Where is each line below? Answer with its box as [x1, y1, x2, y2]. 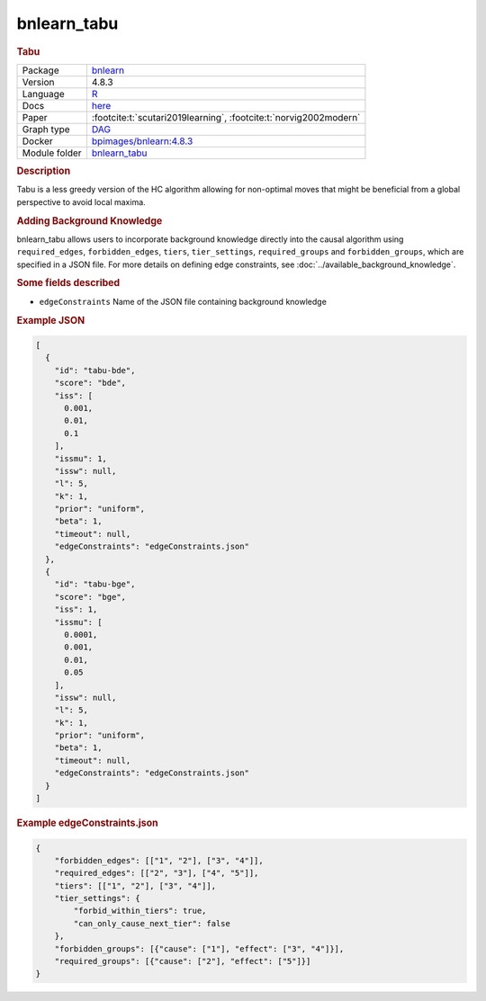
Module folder [22, 147, 82, 159]
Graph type [22, 122, 71, 135]
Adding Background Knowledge [16, 214, 163, 227]
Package [22, 64, 59, 76]
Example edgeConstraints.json [16, 817, 158, 829]
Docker [22, 135, 53, 147]
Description [16, 165, 71, 177]
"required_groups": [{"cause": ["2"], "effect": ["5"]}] [54, 956, 311, 967]
